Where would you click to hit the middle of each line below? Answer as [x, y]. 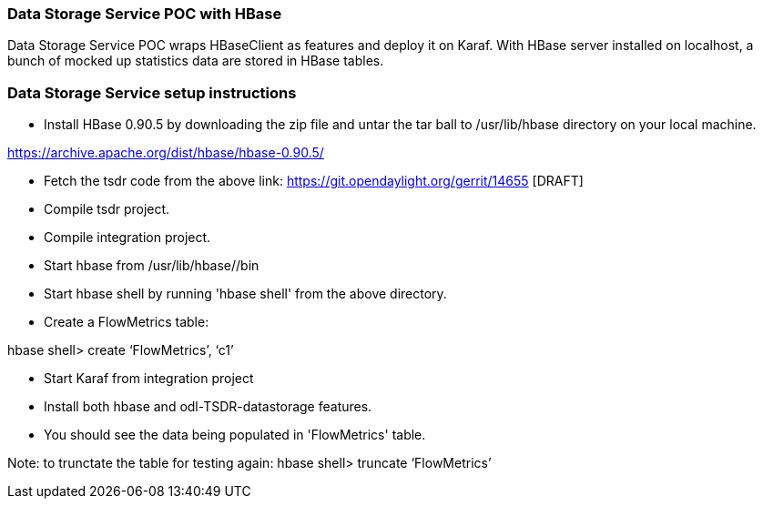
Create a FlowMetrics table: [127, 322]
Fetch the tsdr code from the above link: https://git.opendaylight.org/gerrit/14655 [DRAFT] [314, 181]
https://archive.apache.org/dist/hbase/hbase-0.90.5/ [166, 153]
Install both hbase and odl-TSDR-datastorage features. [208, 407]
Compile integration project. [127, 238]
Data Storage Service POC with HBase [145, 14]
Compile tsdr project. [107, 209]
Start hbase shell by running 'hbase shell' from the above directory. [245, 294]
